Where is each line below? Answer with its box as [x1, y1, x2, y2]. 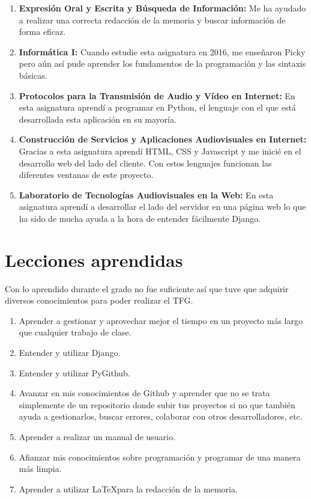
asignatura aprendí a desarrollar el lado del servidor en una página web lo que [19, 200, 306, 213]
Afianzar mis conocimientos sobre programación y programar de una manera [19, 450, 301, 463]
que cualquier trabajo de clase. [19, 326, 131, 338]
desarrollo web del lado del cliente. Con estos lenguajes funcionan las [19, 156, 272, 169]
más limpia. [19, 462, 62, 475]
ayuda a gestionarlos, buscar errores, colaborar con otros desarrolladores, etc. [19, 410, 303, 423]
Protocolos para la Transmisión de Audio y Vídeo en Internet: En [19, 89, 295, 102]
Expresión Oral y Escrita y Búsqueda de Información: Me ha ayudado [19, 2, 306, 14]
